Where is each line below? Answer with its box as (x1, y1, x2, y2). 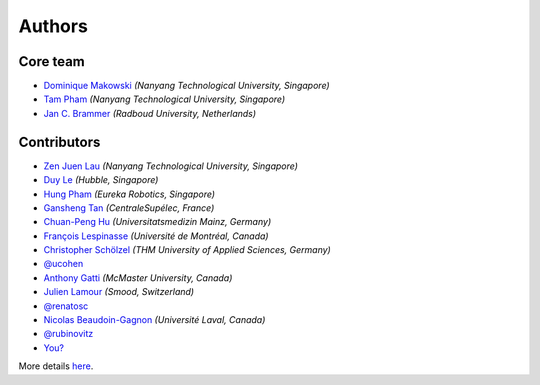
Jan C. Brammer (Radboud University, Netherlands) (43, 107, 257, 119)
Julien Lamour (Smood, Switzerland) (43, 286, 195, 298)
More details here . (18, 360, 94, 372)
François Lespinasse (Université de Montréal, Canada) (43, 230, 269, 242)
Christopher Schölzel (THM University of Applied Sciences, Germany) (43, 244, 332, 256)
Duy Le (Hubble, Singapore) (43, 174, 159, 186)
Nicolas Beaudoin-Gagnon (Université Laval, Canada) (43, 314, 266, 326)
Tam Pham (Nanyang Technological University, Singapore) (43, 93, 286, 105)
